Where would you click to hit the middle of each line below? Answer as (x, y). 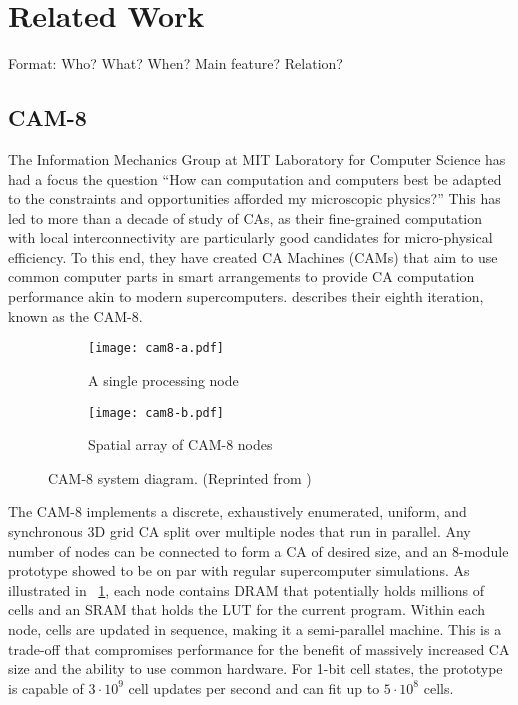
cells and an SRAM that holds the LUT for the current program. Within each (247, 609)
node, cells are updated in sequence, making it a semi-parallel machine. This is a (255, 628)
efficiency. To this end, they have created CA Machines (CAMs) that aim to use (253, 256)
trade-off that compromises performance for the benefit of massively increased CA (259, 648)
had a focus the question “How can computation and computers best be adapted (255, 178)
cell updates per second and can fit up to (254, 687)
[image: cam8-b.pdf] (156, 412)
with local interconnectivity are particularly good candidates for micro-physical (250, 237)
